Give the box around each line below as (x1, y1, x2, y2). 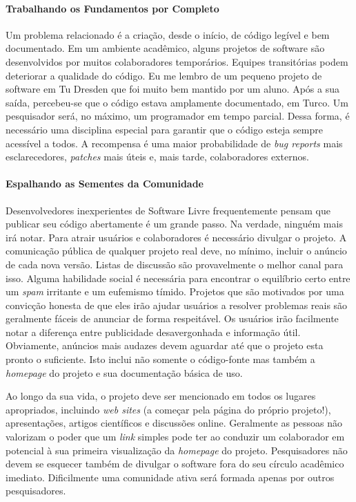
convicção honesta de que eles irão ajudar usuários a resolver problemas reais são (6, 297, 348, 312)
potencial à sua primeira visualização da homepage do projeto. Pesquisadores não (6, 443, 348, 457)
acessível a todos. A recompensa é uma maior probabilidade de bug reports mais (6, 136, 343, 150)
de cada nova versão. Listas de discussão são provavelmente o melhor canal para (6, 257, 344, 271)
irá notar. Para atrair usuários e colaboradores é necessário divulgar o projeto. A (6, 230, 347, 244)
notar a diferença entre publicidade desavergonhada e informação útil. (6, 324, 301, 339)
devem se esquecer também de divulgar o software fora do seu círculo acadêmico (6, 456, 344, 471)
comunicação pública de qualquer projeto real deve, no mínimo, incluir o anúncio (6, 243, 347, 258)
